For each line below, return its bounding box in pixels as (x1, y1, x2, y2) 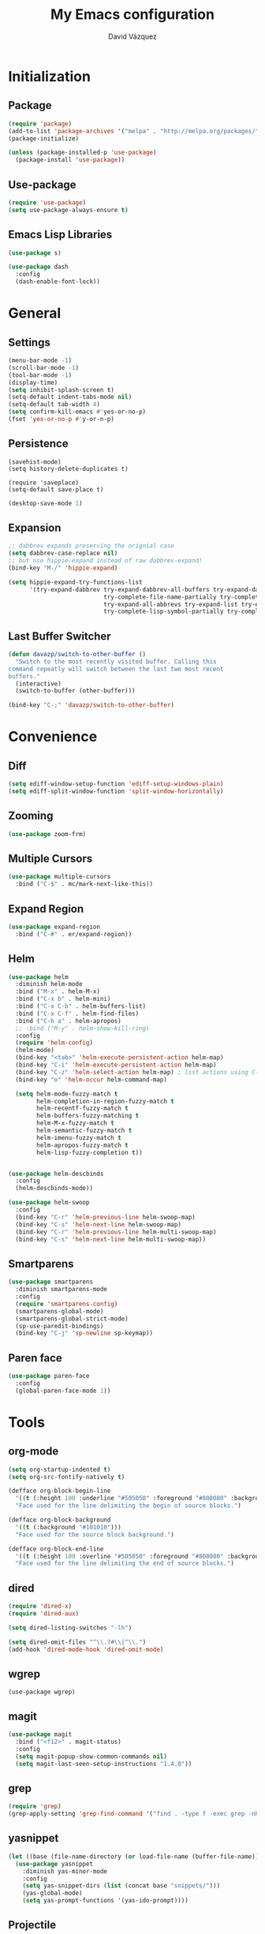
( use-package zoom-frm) (8, 830, 87, 838)
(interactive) (15, 680, 62, 688)
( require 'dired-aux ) (8, 1610, 80, 1618)
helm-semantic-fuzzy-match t (36, 1126, 132, 1135)
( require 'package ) (8, 120, 73, 128)
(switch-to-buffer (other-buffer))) (15, 687, 136, 695)
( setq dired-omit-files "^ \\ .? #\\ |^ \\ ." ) (8, 1638, 147, 1646)
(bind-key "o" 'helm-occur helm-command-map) (15, 1075, 168, 1084)
